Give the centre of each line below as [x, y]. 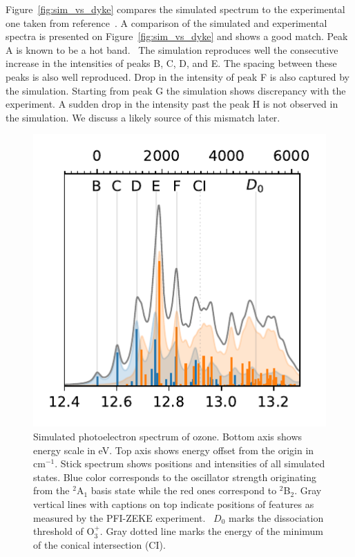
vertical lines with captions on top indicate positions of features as [174, 504]
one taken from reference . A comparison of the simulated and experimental [166, 22]
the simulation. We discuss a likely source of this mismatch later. [143, 117]
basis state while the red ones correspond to [184, 490]
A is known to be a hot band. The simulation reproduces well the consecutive [172, 49]
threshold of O [64, 531]
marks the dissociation [276, 517]
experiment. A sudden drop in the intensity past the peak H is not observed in [172, 104]
